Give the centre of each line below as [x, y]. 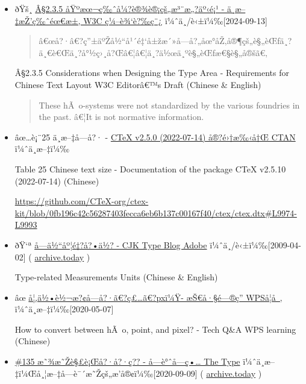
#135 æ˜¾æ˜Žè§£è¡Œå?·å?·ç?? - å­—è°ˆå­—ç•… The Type [127, 361]
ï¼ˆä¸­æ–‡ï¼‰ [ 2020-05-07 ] [64, 309]
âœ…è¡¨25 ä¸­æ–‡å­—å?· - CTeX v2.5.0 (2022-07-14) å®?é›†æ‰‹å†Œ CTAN [155, 137]
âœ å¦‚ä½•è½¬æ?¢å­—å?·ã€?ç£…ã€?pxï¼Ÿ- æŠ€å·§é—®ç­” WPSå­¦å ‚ [148, 297]
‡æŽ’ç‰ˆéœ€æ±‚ [48, 20]
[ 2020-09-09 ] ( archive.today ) [208, 373]
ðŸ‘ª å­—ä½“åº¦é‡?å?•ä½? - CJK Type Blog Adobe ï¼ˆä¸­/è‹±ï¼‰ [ [142, 244]
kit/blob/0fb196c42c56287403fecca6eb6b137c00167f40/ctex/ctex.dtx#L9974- [156, 212]
